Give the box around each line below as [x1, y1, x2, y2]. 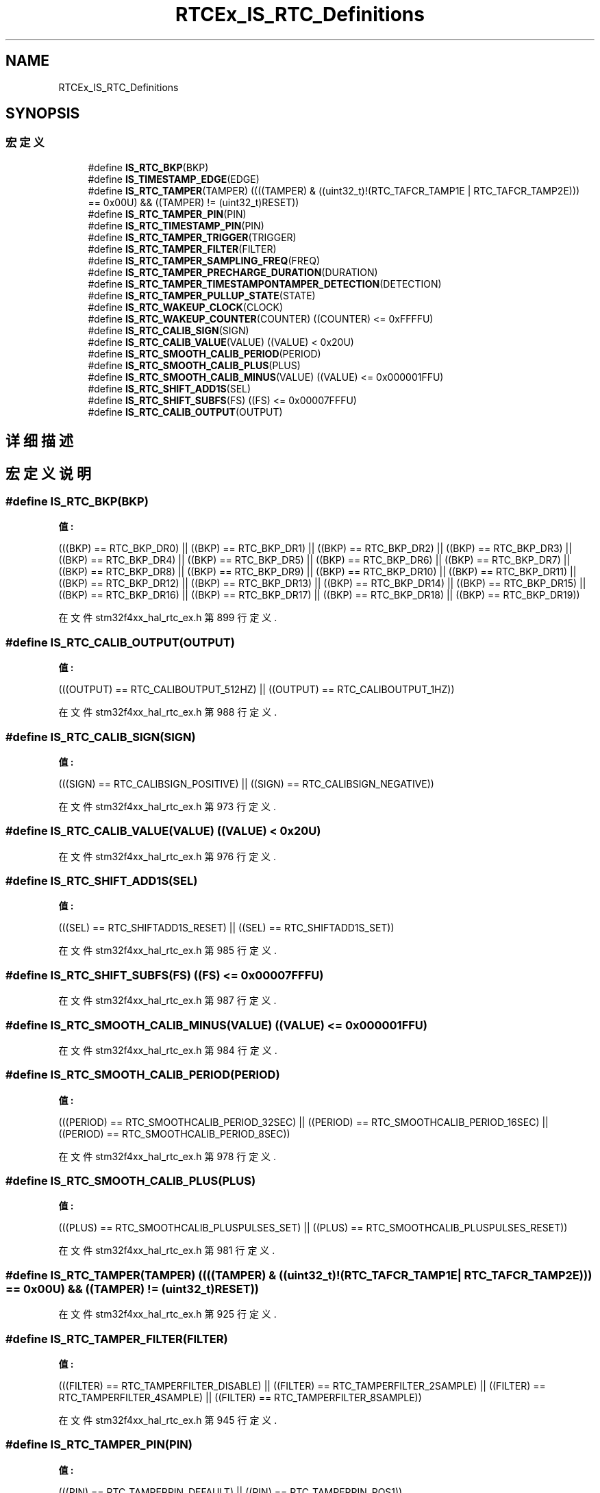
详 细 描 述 [5, 432, 73, 450]
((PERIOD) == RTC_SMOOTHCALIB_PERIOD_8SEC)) [58, 1127, 290, 1140]
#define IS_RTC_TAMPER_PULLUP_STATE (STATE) [88, 289, 316, 301]
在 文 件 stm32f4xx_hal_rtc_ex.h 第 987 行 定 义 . [58, 994, 277, 1007]
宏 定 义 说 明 [5, 464, 91, 482]
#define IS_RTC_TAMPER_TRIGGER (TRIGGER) [88, 231, 297, 243]
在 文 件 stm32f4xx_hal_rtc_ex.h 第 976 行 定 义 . [58, 850, 277, 862]
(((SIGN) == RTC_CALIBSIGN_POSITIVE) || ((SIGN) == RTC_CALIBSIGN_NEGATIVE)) [58, 777, 434, 790]
